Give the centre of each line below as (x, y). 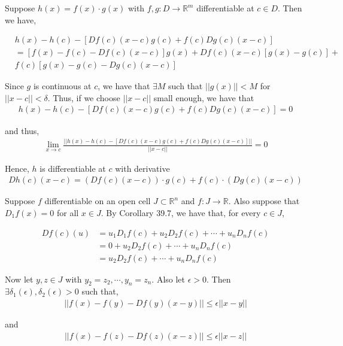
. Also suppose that (264, 201)
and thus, (22, 130)
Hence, (17, 168)
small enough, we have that (204, 97)
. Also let (169, 279)
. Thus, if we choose (84, 97)
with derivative (142, 168)
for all (68, 212)
